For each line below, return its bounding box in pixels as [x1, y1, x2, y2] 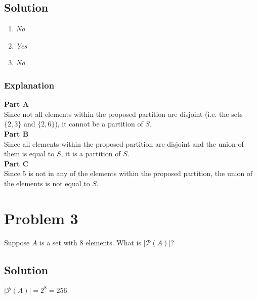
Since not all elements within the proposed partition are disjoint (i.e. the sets [4, 108, 243, 119]
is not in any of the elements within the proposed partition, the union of [28, 168, 253, 179]
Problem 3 [4, 207, 78, 228]
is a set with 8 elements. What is [39, 237, 142, 247]
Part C [4, 158, 29, 168]
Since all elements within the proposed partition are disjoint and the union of [4, 138, 244, 149]
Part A [4, 99, 29, 109]
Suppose [4, 237, 30, 247]
